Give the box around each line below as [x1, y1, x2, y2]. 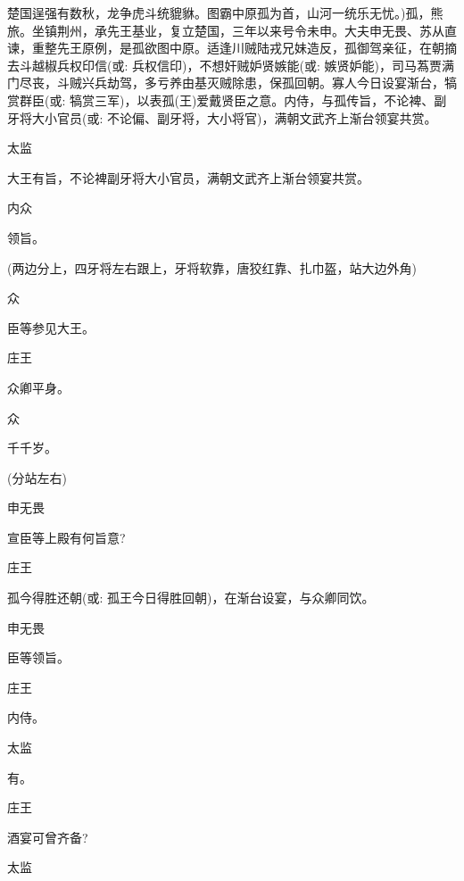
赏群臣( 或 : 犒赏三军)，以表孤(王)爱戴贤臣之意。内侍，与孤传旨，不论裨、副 [7, 90, 447, 109]
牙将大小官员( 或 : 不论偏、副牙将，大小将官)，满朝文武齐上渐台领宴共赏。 [7, 108, 437, 127]
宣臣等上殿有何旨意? [7, 528, 126, 546]
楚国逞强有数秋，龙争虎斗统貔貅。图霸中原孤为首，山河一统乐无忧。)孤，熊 [7, 4, 443, 21]
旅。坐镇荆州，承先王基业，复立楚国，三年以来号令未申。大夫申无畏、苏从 [7, 21, 444, 39]
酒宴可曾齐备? [7, 827, 88, 846]
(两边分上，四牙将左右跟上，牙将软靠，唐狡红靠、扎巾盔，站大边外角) [7, 258, 417, 277]
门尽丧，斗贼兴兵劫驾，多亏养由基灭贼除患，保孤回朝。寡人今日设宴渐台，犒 [7, 73, 457, 92]
